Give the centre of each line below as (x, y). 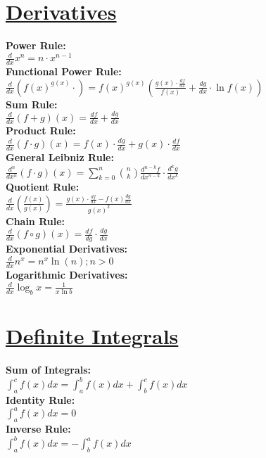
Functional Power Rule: (64, 71)
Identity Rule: (40, 400)
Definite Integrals (92, 336)
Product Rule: (41, 131)
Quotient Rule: (43, 187)
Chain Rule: (36, 221)
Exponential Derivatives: (66, 249)
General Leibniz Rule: (60, 157)
